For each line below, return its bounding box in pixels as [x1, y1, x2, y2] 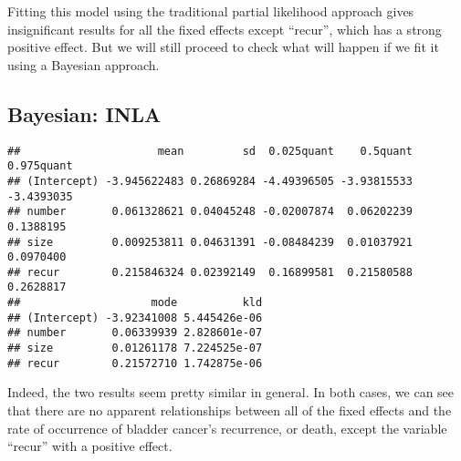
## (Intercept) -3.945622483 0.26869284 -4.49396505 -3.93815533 [7, 174, 413, 188]
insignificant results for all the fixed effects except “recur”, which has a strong [7, 19, 442, 38]
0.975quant [7, 159, 73, 173]
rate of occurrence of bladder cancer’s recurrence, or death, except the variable [7, 418, 447, 437]
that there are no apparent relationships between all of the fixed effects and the [7, 401, 452, 420]
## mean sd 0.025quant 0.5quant [7, 144, 413, 158]
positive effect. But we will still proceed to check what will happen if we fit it [7, 37, 439, 56]
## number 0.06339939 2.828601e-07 [7, 326, 263, 340]
